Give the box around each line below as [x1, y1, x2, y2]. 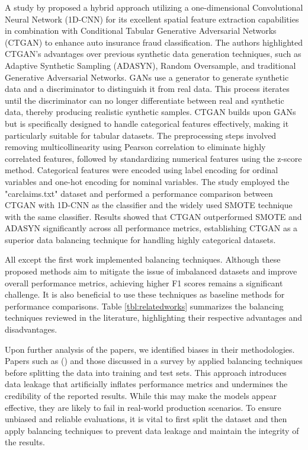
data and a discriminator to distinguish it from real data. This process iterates [5, 82, 290, 95]
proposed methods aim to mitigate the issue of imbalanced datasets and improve [5, 265, 297, 277]
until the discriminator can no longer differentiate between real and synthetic [5, 94, 284, 106]
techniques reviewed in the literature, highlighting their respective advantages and [5, 311, 303, 324]
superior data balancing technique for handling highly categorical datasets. [5, 233, 276, 245]
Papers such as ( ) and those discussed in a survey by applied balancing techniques [5, 355, 303, 367]
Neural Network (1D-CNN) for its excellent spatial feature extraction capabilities [5, 12, 299, 25]
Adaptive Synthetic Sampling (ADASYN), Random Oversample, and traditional [5, 59, 296, 71]
